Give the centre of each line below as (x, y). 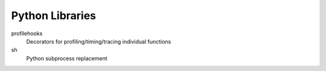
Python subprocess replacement (67, 58)
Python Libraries (54, 16)
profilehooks (27, 33)
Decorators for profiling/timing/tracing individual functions (99, 41)
